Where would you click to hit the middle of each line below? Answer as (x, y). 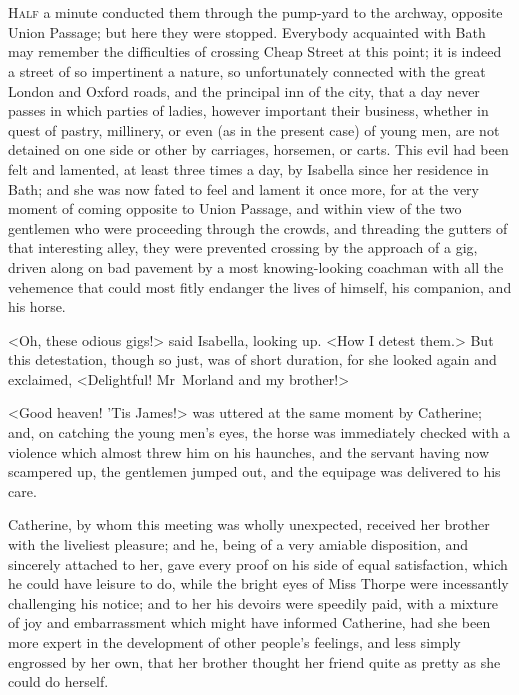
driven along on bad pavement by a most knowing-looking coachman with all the (256, 266)
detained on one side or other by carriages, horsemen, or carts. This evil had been (258, 149)
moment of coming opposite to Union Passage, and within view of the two (235, 208)
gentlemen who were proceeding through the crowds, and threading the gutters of (258, 227)
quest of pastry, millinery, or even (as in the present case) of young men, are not (254, 129)
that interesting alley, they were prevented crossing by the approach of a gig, (243, 247)
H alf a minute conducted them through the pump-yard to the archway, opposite (255, 12)
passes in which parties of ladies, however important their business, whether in (248, 110)
